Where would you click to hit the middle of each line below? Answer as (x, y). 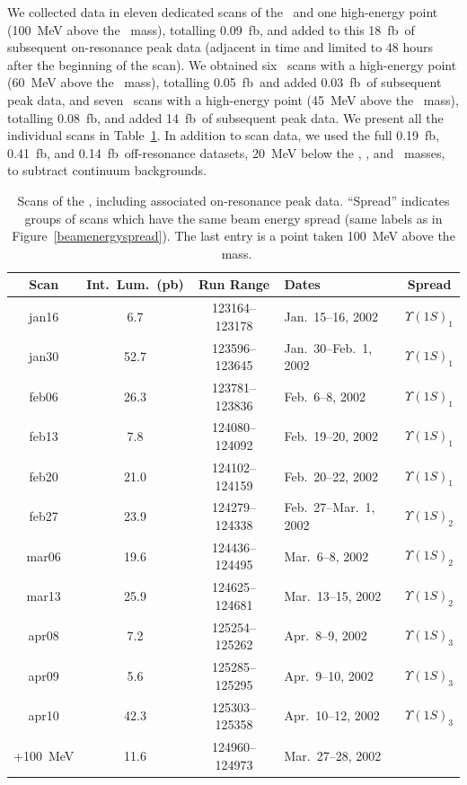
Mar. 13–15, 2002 (333, 596)
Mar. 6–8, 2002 (326, 556)
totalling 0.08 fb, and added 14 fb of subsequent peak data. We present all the (225, 117)
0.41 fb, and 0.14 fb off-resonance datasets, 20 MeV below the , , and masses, (226, 152)
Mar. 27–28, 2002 (333, 755)
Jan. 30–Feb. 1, (328, 347)
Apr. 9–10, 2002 (329, 675)
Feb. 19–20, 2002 (331, 436)
